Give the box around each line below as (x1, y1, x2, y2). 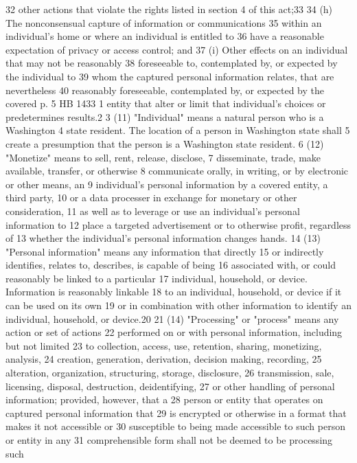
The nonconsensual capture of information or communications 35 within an (5, 15, 322, 30)
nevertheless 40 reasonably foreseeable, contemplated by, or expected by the (5, 82, 324, 97)
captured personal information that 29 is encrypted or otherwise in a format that (5, 405, 347, 420)
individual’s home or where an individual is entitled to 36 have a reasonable (5, 29, 324, 43)
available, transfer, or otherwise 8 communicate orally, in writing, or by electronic (5, 163, 349, 178)
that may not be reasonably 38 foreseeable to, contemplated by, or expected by (5, 56, 338, 70)
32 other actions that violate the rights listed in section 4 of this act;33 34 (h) (5, 2, 333, 16)
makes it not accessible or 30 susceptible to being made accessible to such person (5, 419, 345, 433)
